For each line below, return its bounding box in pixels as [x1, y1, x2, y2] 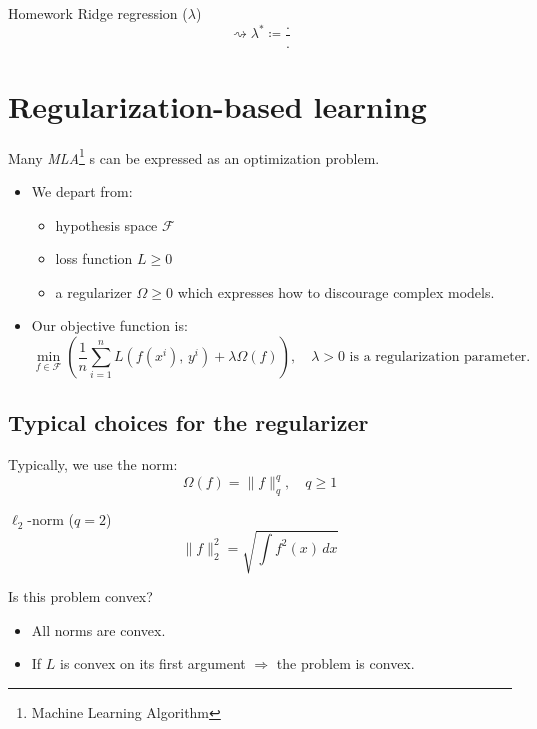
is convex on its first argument [60, 653, 246, 674]
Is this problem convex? [8, 586, 153, 607]
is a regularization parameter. [349, 350, 531, 365]
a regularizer [55, 281, 132, 302]
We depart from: [31, 181, 133, 202]
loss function [55, 248, 133, 269]
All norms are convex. [31, 619, 166, 640]
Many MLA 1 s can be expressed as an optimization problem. [8, 144, 380, 168]
